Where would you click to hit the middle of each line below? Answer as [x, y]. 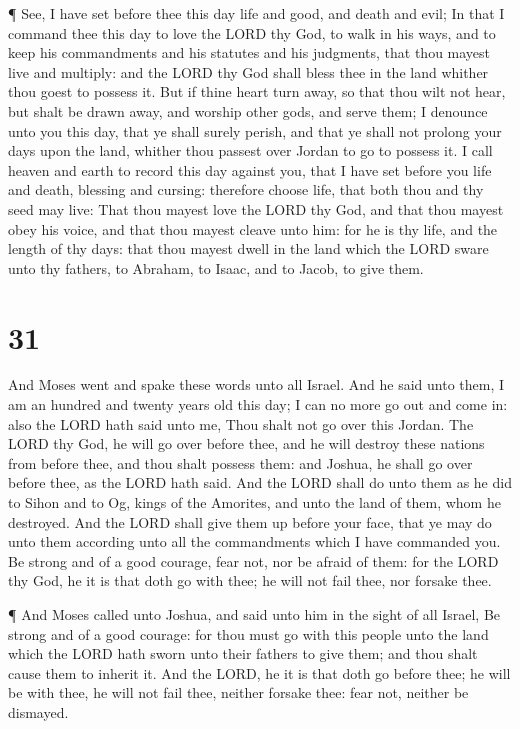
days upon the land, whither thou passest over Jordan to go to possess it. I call [250, 150]
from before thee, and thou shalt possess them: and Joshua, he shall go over [240, 462]
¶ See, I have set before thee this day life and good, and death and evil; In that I [256, 13]
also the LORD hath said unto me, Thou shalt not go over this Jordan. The [241, 423]
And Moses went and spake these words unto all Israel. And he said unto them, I [256, 384]
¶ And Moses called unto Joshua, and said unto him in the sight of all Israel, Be [254, 613]
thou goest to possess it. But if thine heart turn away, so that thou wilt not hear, [257, 91]
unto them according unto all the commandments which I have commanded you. [254, 541]
